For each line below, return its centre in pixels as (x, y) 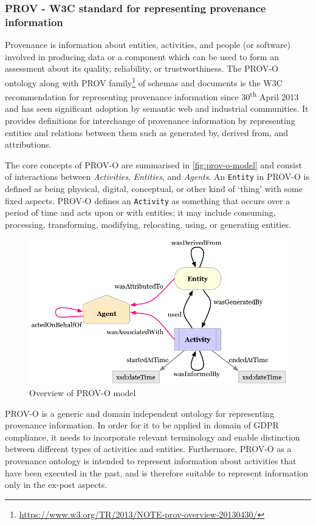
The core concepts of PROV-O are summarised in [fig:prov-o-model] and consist (153, 164)
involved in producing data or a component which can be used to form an (142, 56)
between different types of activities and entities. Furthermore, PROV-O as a (148, 449)
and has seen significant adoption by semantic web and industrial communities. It (157, 108)
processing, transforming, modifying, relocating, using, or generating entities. (148, 224)
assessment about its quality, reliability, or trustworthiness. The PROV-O (142, 68)
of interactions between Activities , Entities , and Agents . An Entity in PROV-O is (157, 177)
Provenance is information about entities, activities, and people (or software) (148, 45)
